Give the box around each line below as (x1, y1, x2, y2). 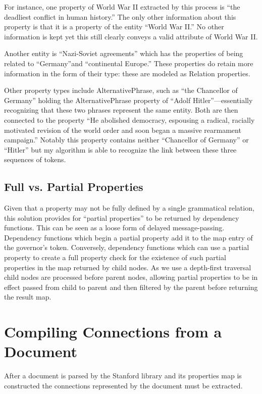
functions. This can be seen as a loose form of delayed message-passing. (4, 222, 225, 233)
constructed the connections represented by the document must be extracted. (4, 380, 243, 390)
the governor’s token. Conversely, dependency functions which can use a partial (4, 242, 249, 253)
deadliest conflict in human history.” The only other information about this (4, 11, 236, 22)
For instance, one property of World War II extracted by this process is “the (4, 2, 240, 12)
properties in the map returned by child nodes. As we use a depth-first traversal (4, 262, 251, 272)
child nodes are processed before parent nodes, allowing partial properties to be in (4, 272, 258, 282)
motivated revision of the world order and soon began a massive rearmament (4, 124, 241, 135)
